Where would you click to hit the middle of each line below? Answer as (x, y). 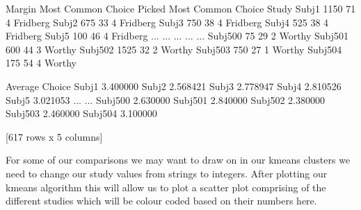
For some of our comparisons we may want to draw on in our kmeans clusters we (178, 160)
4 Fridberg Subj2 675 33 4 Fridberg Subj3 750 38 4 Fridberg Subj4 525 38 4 (167, 22)
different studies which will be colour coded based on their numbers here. (161, 201)
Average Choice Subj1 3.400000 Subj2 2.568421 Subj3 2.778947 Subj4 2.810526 (174, 86)
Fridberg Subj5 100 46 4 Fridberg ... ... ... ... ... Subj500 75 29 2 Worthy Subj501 (177, 36)
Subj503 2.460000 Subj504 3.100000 (81, 113)
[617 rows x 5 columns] (54, 136)
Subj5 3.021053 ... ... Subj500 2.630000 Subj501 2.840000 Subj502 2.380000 (165, 99)
